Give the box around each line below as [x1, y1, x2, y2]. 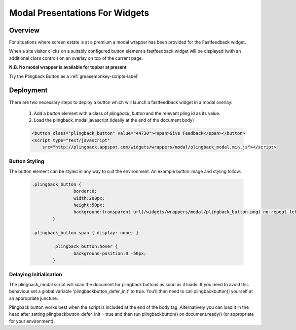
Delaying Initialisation [9, 271, 63, 278]
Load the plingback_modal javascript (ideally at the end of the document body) [34, 117, 194, 123]
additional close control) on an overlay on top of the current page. [9, 55, 143, 61]
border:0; [73, 188, 97, 194]
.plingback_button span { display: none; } [32, 230, 139, 235]
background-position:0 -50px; [73, 251, 147, 256]
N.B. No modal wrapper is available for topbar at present [9, 64, 127, 70]
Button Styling [9, 158, 44, 165]
